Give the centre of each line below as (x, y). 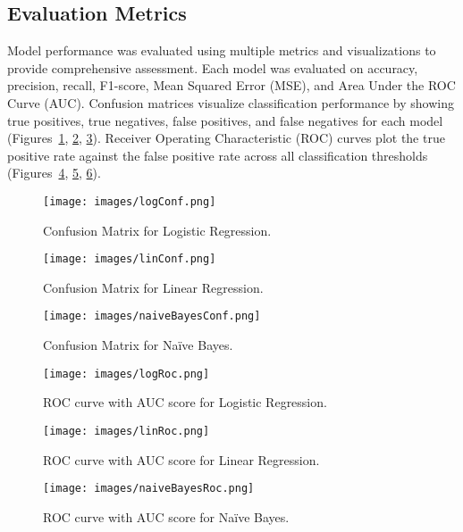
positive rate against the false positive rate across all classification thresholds (218, 155)
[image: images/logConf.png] (130, 201)
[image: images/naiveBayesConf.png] (152, 316)
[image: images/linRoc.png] (126, 431)
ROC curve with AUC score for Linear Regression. (181, 459)
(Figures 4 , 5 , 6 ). (54, 173)
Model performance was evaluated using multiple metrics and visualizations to (222, 50)
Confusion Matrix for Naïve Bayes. (138, 345)
